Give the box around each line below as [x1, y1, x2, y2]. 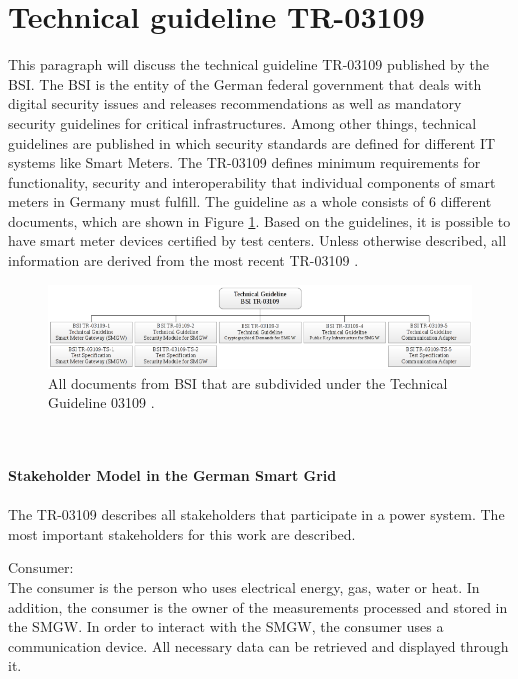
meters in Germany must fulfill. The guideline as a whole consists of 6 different [8, 191, 492, 212]
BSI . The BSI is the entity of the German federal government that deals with [8, 73, 482, 94]
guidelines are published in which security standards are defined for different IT [8, 132, 496, 153]
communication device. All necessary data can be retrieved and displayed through [8, 635, 509, 656]
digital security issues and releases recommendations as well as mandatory [8, 93, 462, 114]
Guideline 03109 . [48, 392, 155, 413]
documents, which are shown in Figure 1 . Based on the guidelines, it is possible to [8, 210, 511, 231]
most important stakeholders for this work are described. [8, 523, 356, 544]
